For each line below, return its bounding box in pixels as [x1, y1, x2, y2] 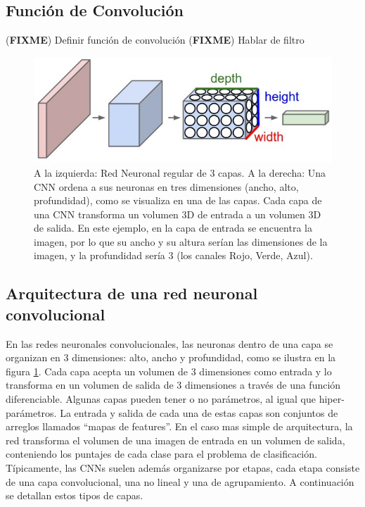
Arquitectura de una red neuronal [6, 282, 258, 304]
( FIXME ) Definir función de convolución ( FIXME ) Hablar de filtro [6, 32, 305, 47]
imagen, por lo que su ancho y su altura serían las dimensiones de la [34, 234, 328, 249]
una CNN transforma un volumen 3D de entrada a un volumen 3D [34, 206, 321, 221]
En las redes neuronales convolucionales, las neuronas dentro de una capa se [6, 336, 333, 351]
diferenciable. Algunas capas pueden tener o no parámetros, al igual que [6, 392, 316, 406]
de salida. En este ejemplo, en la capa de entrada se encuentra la [34, 220, 312, 235]
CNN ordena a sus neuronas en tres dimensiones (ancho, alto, [34, 179, 299, 194]
